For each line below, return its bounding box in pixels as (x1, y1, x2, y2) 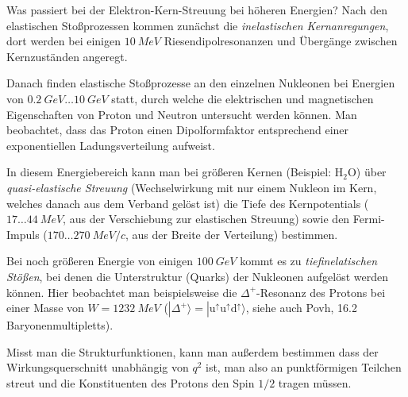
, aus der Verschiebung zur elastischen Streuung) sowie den (63, 210, 350, 227)
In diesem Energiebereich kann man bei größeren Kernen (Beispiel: (6, 164, 332, 180)
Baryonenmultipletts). (6, 317, 114, 333)
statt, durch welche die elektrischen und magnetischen (111, 90, 374, 106)
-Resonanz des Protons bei (256, 283, 386, 300)
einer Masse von (6, 299, 84, 316)
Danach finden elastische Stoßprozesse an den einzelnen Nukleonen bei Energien (6, 75, 395, 91)
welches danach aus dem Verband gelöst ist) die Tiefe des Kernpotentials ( (6, 195, 369, 211)
